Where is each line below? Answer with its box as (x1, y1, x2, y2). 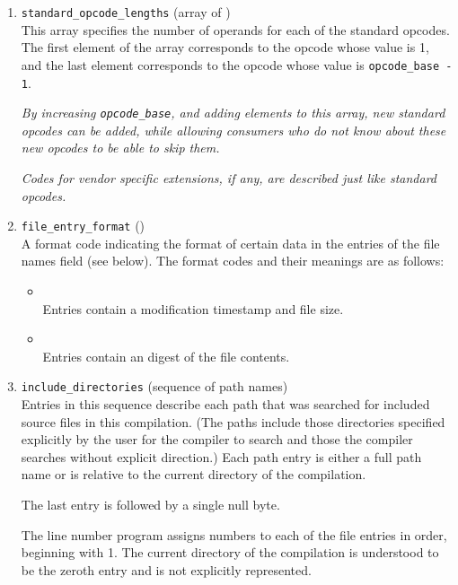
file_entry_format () (21, 216, 145, 235)
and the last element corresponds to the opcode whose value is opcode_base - (21, 55, 453, 74)
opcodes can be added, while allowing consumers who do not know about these (21, 120, 446, 139)
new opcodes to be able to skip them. (21, 138, 220, 157)
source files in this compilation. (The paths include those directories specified (21, 412, 445, 431)
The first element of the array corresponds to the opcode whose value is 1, (21, 38, 429, 57)
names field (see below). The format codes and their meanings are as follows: (21, 251, 445, 270)
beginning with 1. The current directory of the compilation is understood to (21, 543, 439, 562)
